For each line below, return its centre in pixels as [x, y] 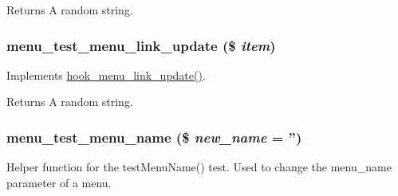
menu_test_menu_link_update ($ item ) [141, 45]
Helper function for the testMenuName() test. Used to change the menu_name [199, 167]
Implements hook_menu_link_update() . [106, 74]
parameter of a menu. [59, 182]
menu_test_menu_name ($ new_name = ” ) [154, 137]
